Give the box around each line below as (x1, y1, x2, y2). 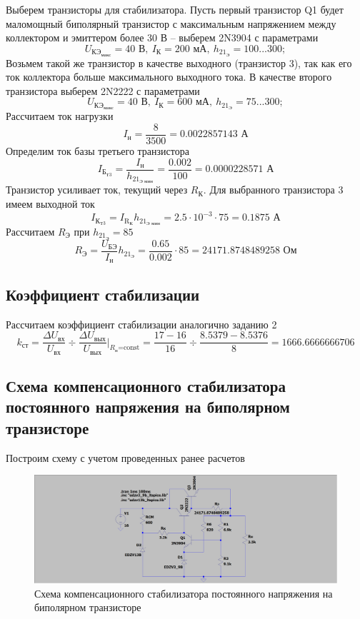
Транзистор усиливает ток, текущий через (6, 182, 188, 197)
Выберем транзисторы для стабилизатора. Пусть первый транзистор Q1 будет (6, 2, 344, 16)
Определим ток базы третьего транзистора (6, 143, 189, 158)
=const (118, 344, 140, 352)
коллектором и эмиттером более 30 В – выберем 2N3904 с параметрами (6, 30, 319, 45)
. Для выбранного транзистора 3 (203, 182, 344, 197)
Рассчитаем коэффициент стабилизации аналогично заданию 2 (6, 316, 277, 331)
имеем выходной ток (6, 196, 95, 211)
